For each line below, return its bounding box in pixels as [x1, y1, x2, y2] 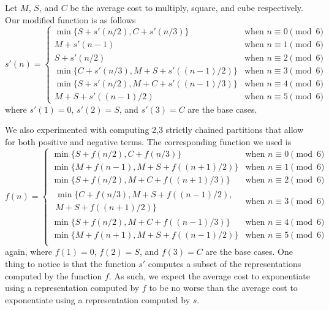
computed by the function [5, 269, 102, 282]
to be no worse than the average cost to [149, 281, 298, 294]
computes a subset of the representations [148, 257, 301, 270]
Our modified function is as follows [5, 13, 136, 26]
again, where [5, 245, 53, 258]
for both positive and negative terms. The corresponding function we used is [5, 135, 292, 148]
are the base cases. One [205, 245, 293, 258]
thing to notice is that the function [5, 257, 136, 270]
